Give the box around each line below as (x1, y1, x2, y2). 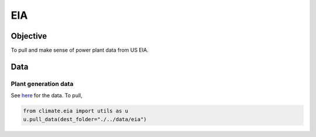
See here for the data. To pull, (11, 92, 83, 99)
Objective (11, 31, 47, 41)
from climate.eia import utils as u (23, 108, 129, 114)
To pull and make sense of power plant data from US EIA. (11, 47, 149, 54)
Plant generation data (11, 80, 74, 88)
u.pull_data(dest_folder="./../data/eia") (23, 116, 147, 122)
